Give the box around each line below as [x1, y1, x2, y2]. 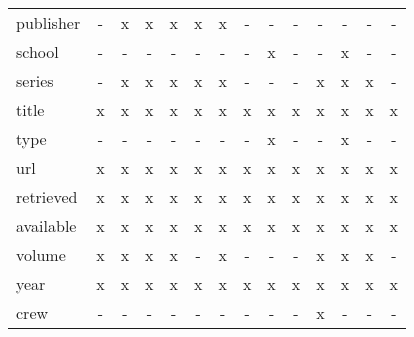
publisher [16, 11, 81, 34]
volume [16, 243, 66, 266]
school [16, 40, 59, 63]
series [16, 69, 54, 92]
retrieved [16, 185, 78, 208]
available [16, 214, 77, 237]
